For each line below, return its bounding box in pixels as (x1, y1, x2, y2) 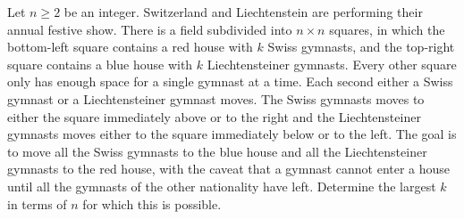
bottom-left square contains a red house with (7, 37, 253, 56)
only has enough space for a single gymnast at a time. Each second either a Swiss (7, 72, 453, 91)
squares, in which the (329, 20, 445, 38)
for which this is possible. (82, 194, 222, 213)
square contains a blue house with (7, 54, 193, 73)
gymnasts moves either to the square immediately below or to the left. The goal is (7, 125, 457, 143)
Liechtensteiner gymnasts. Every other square (207, 54, 457, 73)
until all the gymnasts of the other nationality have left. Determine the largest (7, 176, 436, 195)
